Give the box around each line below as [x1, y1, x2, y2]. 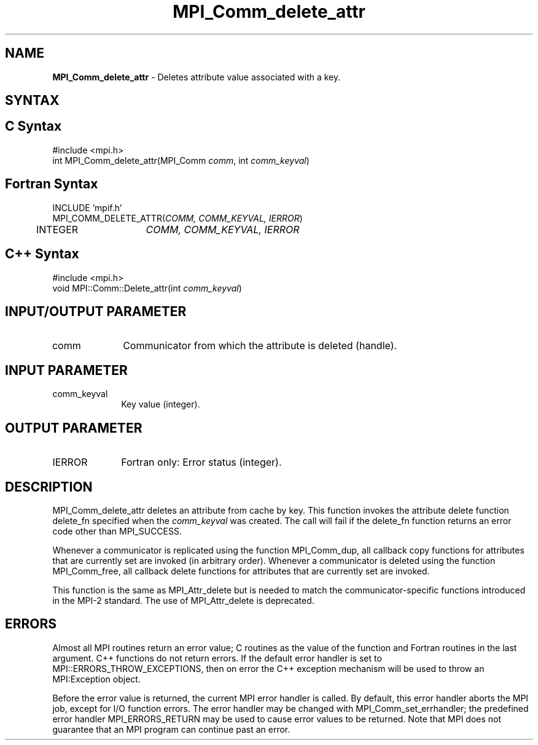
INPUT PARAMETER [5, 362, 128, 378]
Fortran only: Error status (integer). [121, 456, 282, 469]
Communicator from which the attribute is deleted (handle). [123, 339, 397, 352]
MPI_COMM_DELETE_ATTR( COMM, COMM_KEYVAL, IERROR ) [52, 212, 303, 223]
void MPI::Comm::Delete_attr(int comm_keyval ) [52, 282, 242, 293]
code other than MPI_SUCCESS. [52, 525, 182, 536]
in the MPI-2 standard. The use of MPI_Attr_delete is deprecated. [52, 595, 314, 606]
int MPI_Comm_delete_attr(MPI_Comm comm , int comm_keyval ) [52, 155, 310, 166]
